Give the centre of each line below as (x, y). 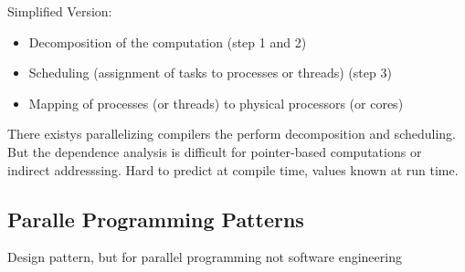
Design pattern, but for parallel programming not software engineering (205, 257)
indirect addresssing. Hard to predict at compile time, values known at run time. (233, 169)
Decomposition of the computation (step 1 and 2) (168, 42)
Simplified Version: (60, 11)
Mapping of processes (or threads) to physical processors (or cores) (216, 103)
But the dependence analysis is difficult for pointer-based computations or (215, 151)
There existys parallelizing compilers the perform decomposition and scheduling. (232, 134)
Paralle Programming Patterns (156, 219)
